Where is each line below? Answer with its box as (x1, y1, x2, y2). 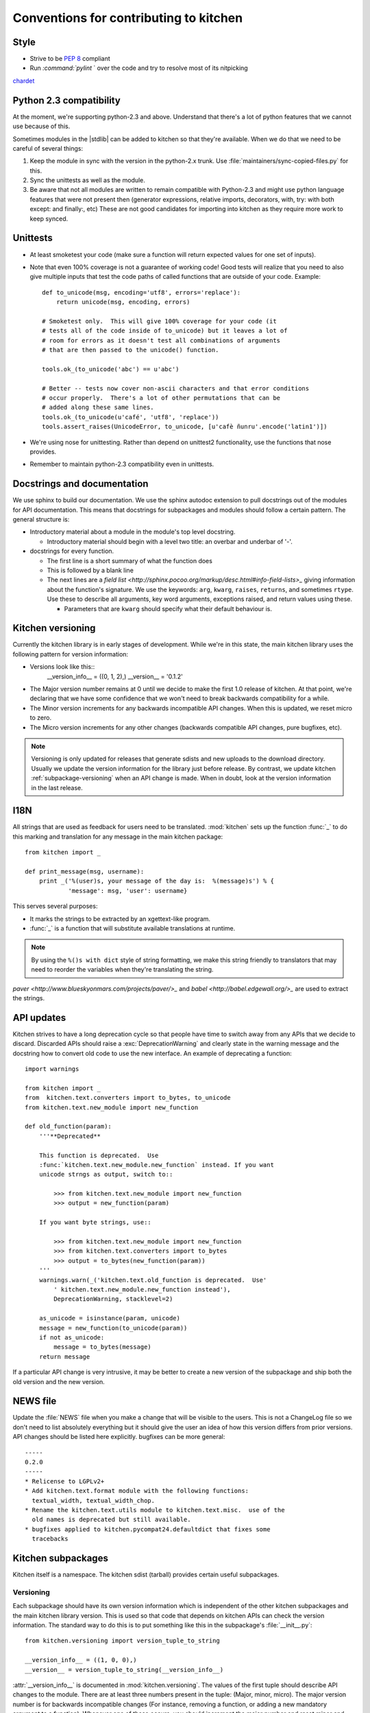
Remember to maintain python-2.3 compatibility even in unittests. (29, 460, 214, 469)
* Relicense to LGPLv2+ (25, 1477, 105, 1485)
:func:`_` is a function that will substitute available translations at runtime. (29, 924, 236, 932)
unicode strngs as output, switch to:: (38, 1170, 173, 1179)
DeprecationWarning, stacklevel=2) (53, 1295, 173, 1303)
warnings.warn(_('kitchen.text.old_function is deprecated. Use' (38, 1276, 267, 1284)
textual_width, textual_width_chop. (32, 1496, 156, 1504)
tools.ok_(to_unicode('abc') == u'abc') (42, 365, 180, 373)
